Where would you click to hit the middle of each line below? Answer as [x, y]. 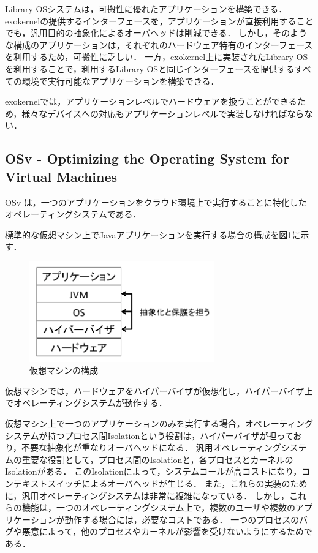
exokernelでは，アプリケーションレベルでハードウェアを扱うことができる [151, 101]
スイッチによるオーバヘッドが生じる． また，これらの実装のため [177, 483]
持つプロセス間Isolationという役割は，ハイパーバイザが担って [170, 435]
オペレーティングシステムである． [73, 214]
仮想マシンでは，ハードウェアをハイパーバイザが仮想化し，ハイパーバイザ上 [159, 390]
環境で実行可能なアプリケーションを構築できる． [120, 81]
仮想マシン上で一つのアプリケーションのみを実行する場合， [125, 423]
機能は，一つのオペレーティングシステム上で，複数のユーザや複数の [158, 507]
